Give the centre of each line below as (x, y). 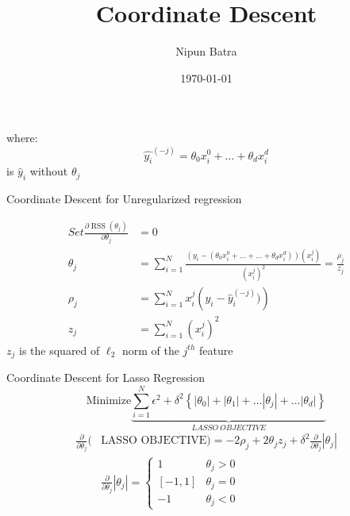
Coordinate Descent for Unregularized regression (124, 199)
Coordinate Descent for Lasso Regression (106, 377)
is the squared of (60, 350)
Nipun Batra (206, 51)
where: (22, 138)
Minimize (109, 400)
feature (216, 350)
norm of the (150, 350)
